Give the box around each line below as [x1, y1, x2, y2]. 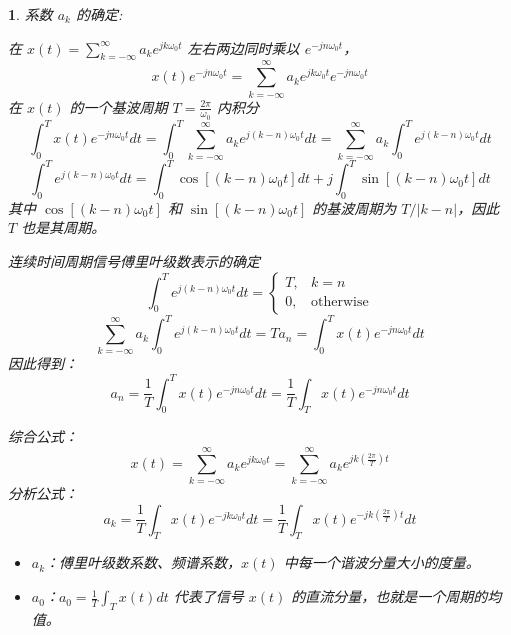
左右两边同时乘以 [187, 37, 300, 58]
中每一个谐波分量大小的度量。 [283, 552, 480, 573]
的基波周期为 [312, 197, 397, 218]
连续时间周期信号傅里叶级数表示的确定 [8, 251, 260, 272]
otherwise [310, 295, 369, 310]
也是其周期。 [21, 217, 106, 238]
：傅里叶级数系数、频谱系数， [45, 552, 242, 573]
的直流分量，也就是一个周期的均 [291, 586, 502, 607]
